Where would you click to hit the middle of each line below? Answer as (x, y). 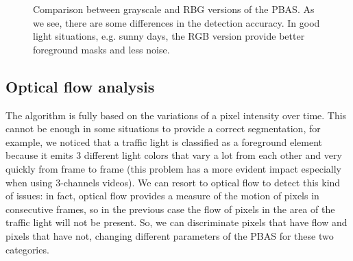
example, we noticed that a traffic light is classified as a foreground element (164, 141)
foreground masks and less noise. (101, 49)
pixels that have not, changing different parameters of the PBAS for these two (170, 235)
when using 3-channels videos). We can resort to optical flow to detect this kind (173, 182)
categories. (27, 249)
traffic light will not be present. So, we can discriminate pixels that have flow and (176, 222)
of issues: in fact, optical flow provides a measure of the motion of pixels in (162, 196)
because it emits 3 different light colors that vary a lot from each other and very (174, 155)
